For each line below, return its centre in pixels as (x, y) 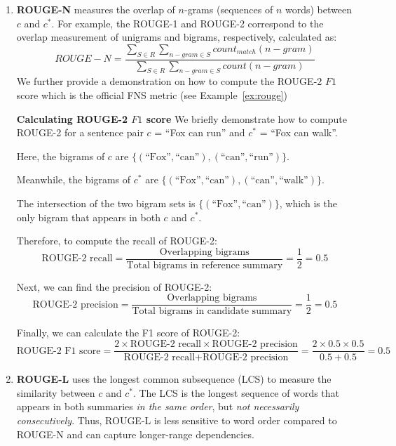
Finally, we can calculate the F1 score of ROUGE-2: (128, 333)
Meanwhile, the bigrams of (74, 179)
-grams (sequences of (228, 9)
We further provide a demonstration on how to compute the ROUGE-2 (169, 81)
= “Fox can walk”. (299, 132)
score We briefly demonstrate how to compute (246, 118)
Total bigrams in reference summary (205, 265)
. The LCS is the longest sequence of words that (236, 392)
